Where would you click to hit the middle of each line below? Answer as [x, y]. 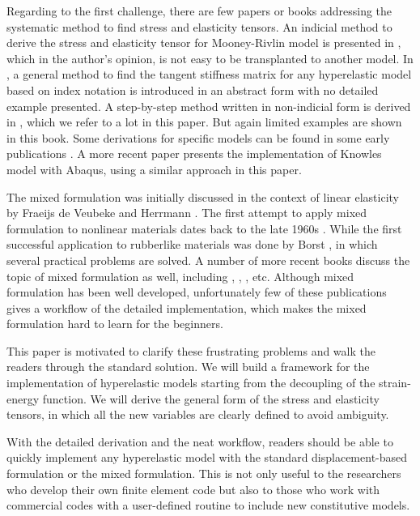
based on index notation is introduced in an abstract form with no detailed [193, 90]
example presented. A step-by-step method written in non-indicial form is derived [209, 106]
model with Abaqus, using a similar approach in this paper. [154, 169]
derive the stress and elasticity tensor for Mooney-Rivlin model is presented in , [204, 43]
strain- [395, 383]
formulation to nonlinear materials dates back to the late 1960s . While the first [204, 228]
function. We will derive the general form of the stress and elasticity [211, 398]
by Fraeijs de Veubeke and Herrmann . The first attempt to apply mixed [187, 213]
